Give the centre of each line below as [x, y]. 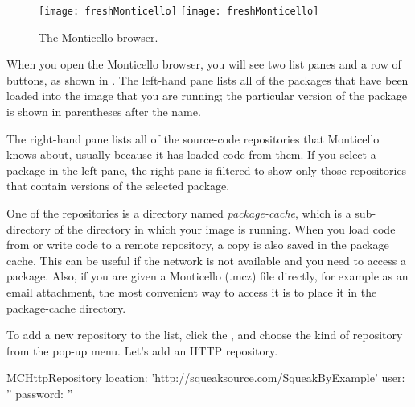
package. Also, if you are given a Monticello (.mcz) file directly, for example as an [207, 276]
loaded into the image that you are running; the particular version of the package [207, 96]
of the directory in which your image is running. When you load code [225, 228]
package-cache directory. [66, 307]
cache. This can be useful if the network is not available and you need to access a [206, 260]
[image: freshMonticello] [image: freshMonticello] [179, 11]
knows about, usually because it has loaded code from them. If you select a [191, 154]
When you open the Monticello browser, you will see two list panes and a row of [204, 64]
